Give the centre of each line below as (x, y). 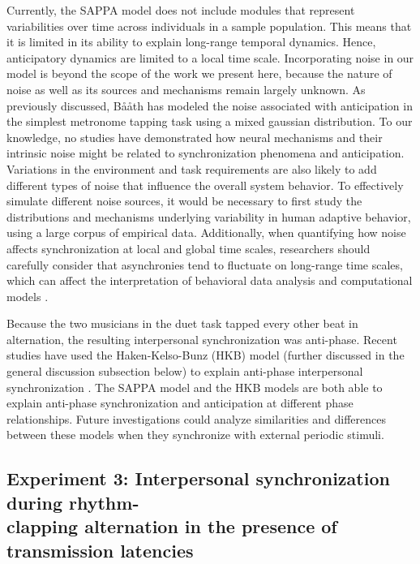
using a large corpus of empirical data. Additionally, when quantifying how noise (206, 232)
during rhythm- (73, 502)
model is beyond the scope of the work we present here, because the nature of (199, 73)
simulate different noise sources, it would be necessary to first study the (184, 201)
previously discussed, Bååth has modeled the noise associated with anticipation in (210, 105)
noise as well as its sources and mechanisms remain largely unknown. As (186, 89)
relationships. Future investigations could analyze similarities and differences (196, 418)
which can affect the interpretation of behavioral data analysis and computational (210, 280)
